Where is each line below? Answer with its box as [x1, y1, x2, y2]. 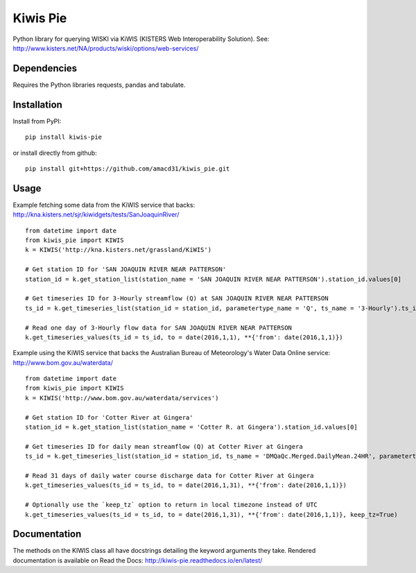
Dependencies [12, 62, 78, 74]
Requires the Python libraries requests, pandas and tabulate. [12, 80, 186, 89]
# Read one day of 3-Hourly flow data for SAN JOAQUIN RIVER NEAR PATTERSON [25, 323, 293, 332]
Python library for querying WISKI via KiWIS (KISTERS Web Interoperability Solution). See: [12, 35, 270, 43]
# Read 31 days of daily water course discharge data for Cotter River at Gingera [25, 472, 314, 479]
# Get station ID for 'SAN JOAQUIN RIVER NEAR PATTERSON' [25, 266, 227, 273]
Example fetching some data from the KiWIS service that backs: [12, 200, 196, 209]
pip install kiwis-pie [25, 133, 103, 142]
